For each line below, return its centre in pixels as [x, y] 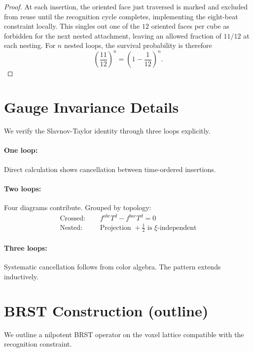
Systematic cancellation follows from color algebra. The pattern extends [112, 267]
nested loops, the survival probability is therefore [138, 45]
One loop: [21, 150]
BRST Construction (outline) [106, 310]
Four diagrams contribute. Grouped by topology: [78, 207]
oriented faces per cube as [190, 26]
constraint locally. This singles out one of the [72, 26]
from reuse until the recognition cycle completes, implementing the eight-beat [121, 16]
